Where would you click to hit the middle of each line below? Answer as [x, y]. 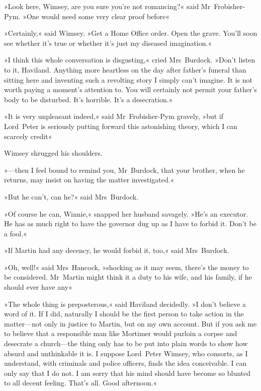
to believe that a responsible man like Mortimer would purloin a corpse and [121, 333]
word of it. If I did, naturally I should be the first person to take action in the [124, 314]
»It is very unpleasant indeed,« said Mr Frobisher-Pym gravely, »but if [114, 116]
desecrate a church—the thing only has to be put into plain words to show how [126, 343]
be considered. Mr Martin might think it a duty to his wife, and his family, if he [128, 277]
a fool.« [16, 233]
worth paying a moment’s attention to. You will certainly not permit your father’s [130, 89]
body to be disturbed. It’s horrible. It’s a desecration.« [89, 99]
